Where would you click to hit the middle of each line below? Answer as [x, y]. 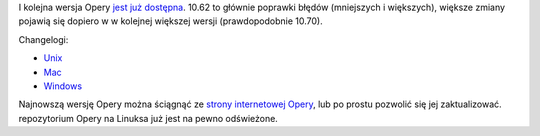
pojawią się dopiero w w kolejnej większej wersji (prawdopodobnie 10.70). [171, 21]
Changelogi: [43, 39]
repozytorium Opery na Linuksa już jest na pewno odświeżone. [148, 118]
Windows [63, 86]
